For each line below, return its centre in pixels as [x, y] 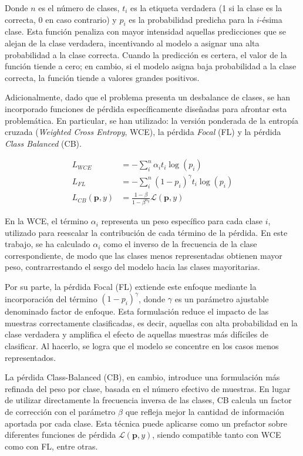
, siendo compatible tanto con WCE [217, 435]
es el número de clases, [79, 8]
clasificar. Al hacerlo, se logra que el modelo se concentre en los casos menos [142, 345]
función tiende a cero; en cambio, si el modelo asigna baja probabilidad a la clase [151, 66]
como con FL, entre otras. [51, 446]
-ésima [271, 19]
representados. [30, 357]
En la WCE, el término [46, 221]
